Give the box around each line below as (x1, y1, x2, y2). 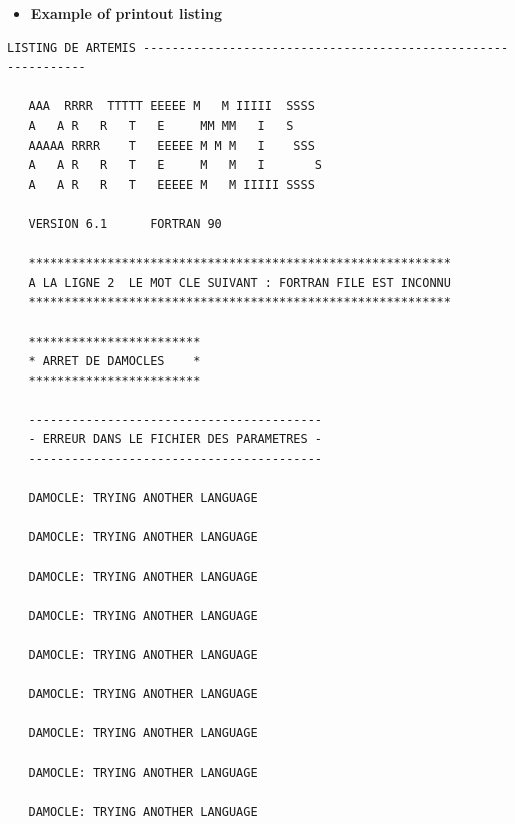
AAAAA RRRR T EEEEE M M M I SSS (28, 138, 315, 153)
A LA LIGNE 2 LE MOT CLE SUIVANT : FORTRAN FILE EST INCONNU (28, 275, 451, 290)
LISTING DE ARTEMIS (7, 40, 136, 55)
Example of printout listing (30, 3, 223, 23)
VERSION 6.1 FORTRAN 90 (28, 216, 222, 231)
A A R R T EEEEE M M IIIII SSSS (28, 177, 315, 192)
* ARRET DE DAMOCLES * (28, 354, 201, 369)
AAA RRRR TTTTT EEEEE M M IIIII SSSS (28, 99, 315, 114)
